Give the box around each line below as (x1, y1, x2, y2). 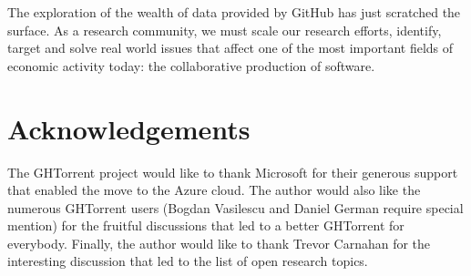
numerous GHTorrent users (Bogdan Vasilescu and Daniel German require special (7, 198, 464, 217)
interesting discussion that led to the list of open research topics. (7, 251, 368, 271)
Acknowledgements (7, 109, 251, 147)
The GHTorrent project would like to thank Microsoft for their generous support (7, 162, 458, 181)
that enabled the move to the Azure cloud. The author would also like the (7, 180, 421, 199)
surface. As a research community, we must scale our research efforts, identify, (7, 20, 442, 39)
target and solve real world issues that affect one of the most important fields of (7, 38, 454, 57)
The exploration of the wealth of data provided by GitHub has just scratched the (7, 3, 461, 21)
